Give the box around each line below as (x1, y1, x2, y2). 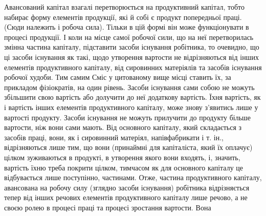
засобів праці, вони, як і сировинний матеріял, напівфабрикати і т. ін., (4, 132, 224, 142)
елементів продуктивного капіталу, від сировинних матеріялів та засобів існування (4, 61, 262, 72)
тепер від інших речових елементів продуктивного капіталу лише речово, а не (4, 192, 248, 203)
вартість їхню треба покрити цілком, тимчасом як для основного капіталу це (4, 162, 243, 172)
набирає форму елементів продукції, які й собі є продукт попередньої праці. (4, 11, 242, 22)
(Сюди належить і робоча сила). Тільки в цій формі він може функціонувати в (4, 21, 249, 32)
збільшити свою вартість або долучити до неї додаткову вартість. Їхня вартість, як (4, 92, 261, 102)
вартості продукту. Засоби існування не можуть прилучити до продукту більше (4, 112, 251, 122)
